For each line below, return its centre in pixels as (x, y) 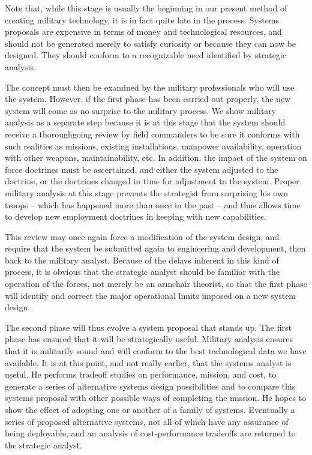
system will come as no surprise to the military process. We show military (141, 110)
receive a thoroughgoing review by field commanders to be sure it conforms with (152, 134)
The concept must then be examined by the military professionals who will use (150, 87)
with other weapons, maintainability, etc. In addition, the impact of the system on (156, 158)
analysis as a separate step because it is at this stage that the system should (145, 122)
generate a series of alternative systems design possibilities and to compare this (150, 386)
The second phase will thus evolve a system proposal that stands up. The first (148, 327)
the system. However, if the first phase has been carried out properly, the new (148, 99)
